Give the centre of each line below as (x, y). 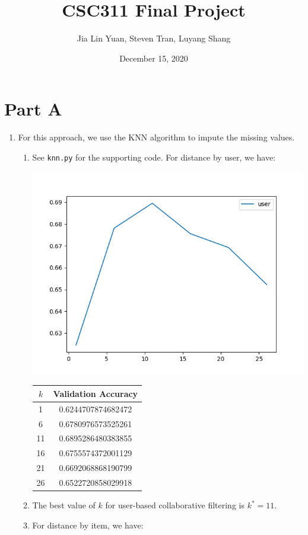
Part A (33, 109)
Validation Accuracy (96, 393)
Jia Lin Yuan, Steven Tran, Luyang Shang (154, 38)
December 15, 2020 (154, 58)
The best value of (64, 505)
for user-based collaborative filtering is (175, 505)
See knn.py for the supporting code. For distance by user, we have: (154, 157)
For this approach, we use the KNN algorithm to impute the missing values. (156, 137)
